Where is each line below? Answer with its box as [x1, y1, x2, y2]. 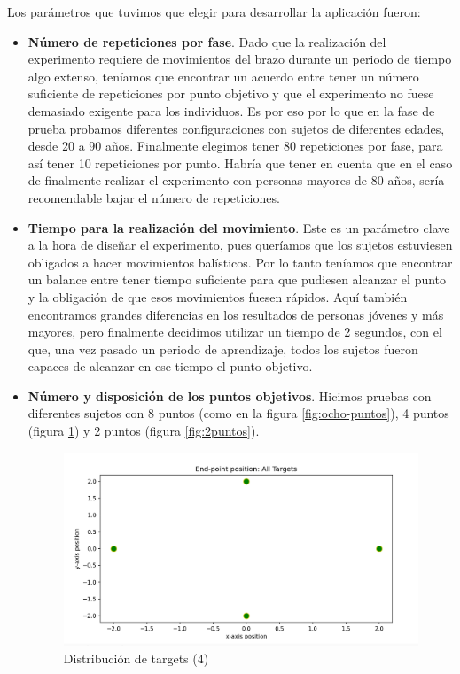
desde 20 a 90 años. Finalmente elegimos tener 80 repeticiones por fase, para [27, 136, 443, 155]
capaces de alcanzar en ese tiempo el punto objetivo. [27, 357, 313, 376]
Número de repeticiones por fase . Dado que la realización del [27, 32, 386, 50]
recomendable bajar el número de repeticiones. [27, 188, 280, 206]
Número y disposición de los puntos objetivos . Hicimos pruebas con [27, 386, 432, 405]
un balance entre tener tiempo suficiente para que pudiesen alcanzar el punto [27, 270, 447, 289]
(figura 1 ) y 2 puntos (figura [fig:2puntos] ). [27, 422, 260, 440]
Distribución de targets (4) [63, 648, 209, 667]
